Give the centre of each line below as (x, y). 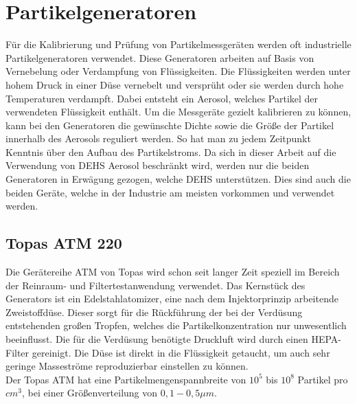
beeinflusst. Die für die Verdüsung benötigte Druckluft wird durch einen (157, 339)
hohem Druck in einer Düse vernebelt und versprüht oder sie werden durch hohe (175, 84)
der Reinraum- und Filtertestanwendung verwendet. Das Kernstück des (156, 285)
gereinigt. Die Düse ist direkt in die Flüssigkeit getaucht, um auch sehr (181, 352)
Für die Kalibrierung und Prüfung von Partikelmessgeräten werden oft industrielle (178, 44)
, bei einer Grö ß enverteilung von (90, 393)
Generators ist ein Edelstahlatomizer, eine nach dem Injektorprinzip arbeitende (172, 299)
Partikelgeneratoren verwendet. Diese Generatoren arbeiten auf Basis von (160, 57)
